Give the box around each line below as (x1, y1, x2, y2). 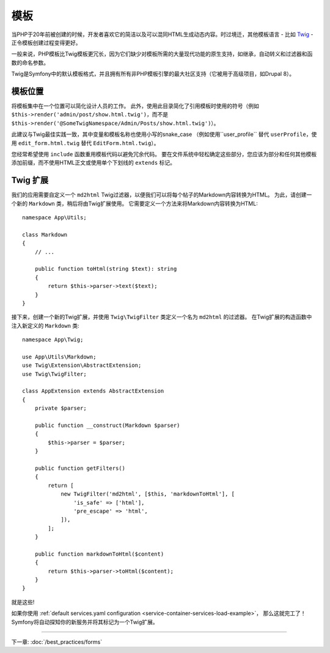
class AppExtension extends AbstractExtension (22, 388, 164, 394)
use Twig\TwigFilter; (22, 371, 87, 377)
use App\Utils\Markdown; (22, 353, 97, 360)
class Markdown (22, 231, 68, 238)
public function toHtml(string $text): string (34, 265, 177, 273)
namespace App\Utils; (22, 214, 87, 221)
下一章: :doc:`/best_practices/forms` (11, 638, 103, 646)
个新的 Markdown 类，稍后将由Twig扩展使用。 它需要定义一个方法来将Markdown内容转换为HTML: (11, 200, 258, 207)
